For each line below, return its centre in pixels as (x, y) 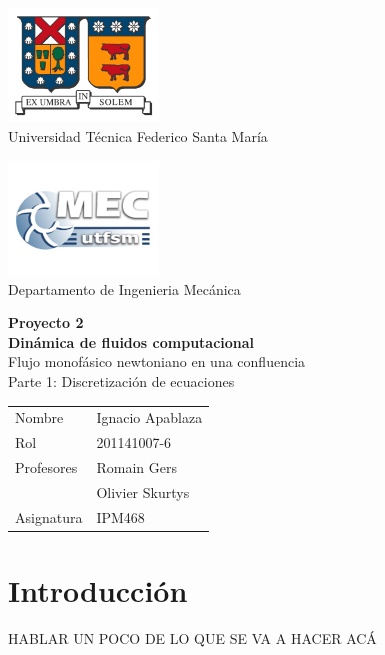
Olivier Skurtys (143, 491)
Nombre (39, 417)
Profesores (46, 467)
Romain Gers (136, 467)
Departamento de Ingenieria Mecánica (124, 288)
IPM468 (120, 516)
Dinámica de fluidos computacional (131, 341)
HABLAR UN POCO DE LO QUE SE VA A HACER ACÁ (192, 637)
